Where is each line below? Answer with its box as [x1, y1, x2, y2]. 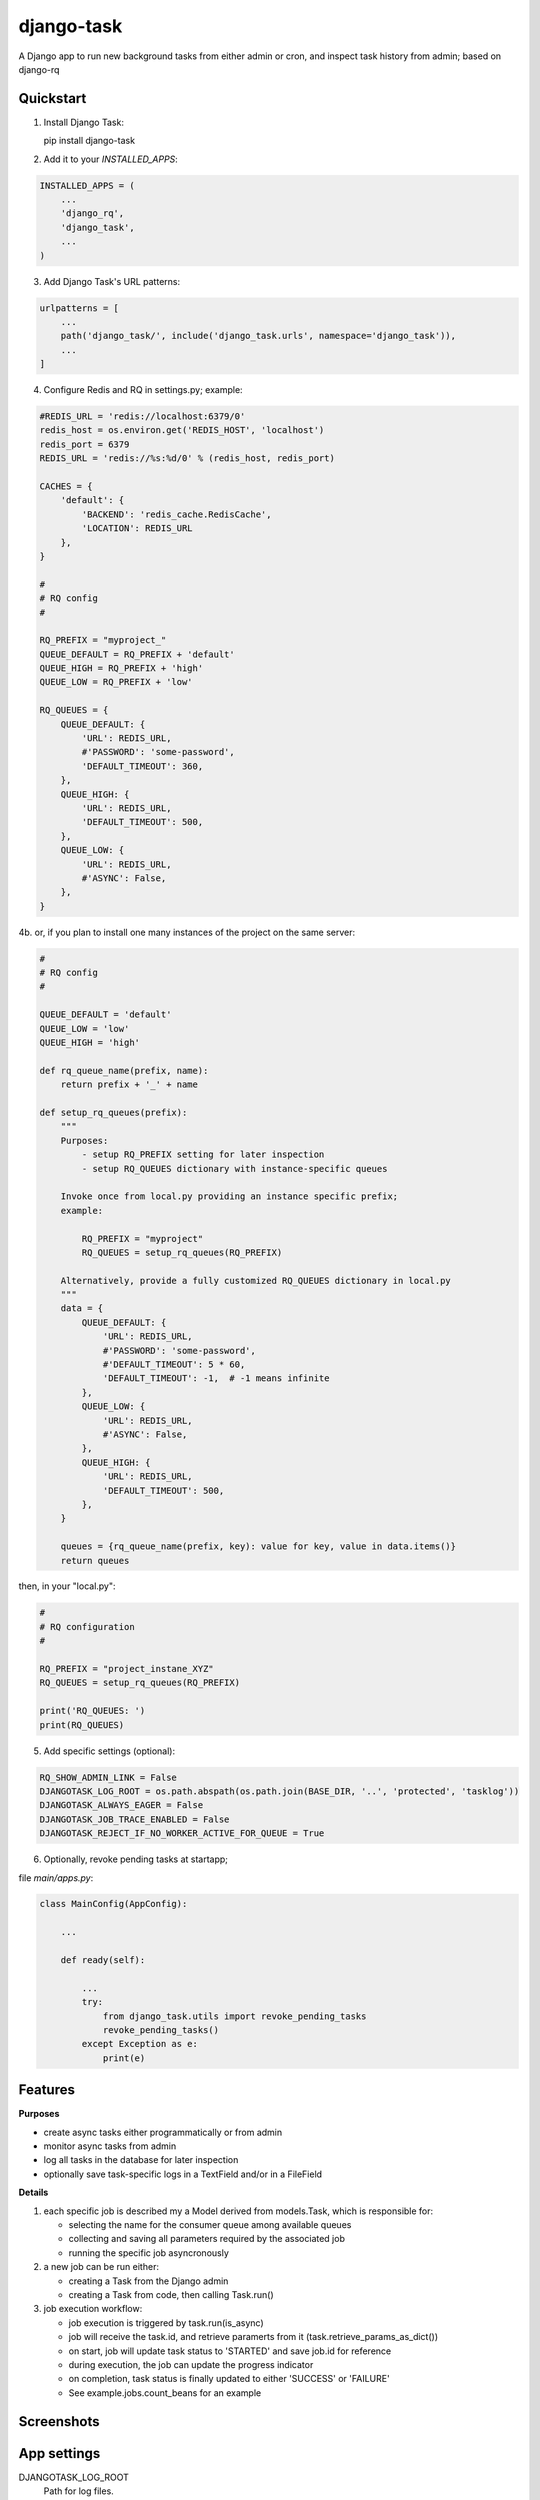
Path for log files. [43, 2485, 114, 2497]
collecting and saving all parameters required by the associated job [68, 2233, 345, 2245]
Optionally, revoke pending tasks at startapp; [43, 1853, 229, 1865]
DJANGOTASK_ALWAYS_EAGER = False [39, 1800, 204, 1811]
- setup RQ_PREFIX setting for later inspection [81, 1149, 325, 1160]
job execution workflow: [43, 2303, 143, 2315]
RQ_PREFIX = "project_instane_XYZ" [39, 1663, 214, 1675]
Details [18, 2186, 49, 2199]
